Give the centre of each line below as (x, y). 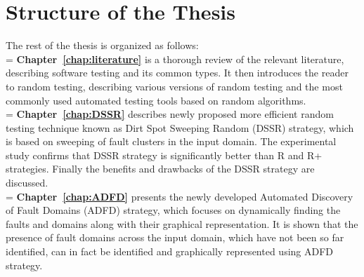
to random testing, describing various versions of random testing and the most (174, 86)
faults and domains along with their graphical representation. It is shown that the (182, 223)
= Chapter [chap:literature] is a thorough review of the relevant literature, (175, 59)
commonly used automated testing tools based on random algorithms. (156, 100)
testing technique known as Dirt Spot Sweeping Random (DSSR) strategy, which (180, 127)
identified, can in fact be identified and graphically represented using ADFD (170, 251)
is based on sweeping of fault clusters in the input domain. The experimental (171, 141)
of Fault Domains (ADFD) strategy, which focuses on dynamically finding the (173, 210)
